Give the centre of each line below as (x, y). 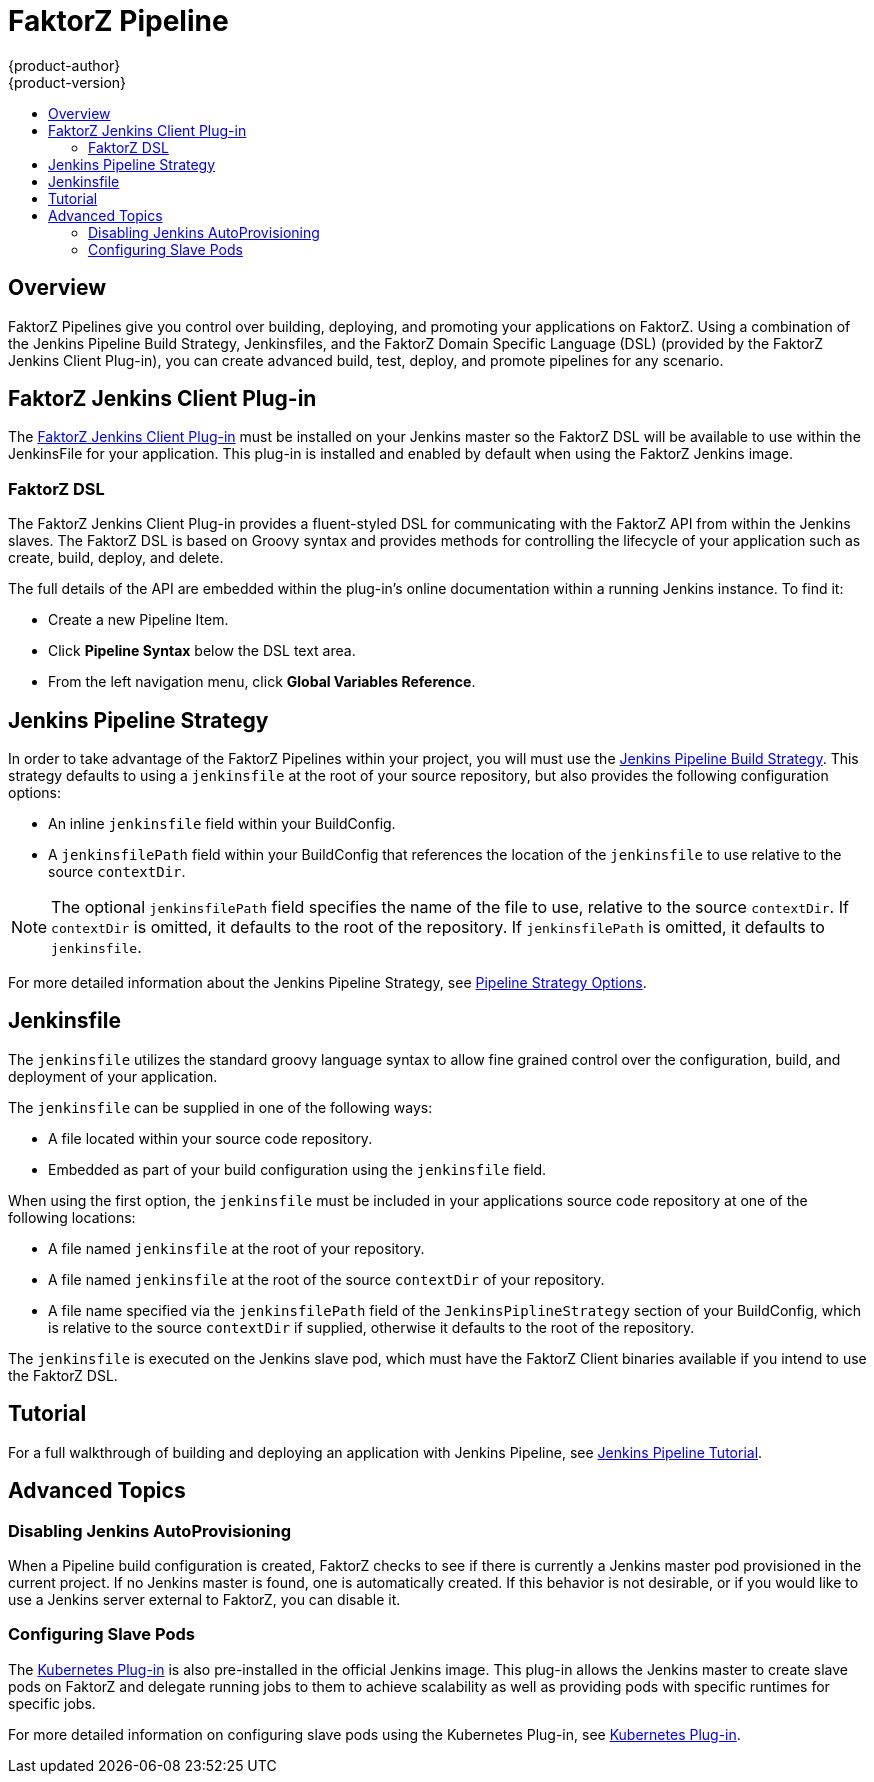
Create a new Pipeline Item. (138, 620)
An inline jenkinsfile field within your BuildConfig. (222, 824)
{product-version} (67, 82)
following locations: (72, 1217)
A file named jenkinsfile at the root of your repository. (236, 1248)
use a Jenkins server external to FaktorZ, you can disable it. (204, 1599)
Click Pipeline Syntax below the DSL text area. (202, 651)
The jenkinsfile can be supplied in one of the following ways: (220, 1107)
